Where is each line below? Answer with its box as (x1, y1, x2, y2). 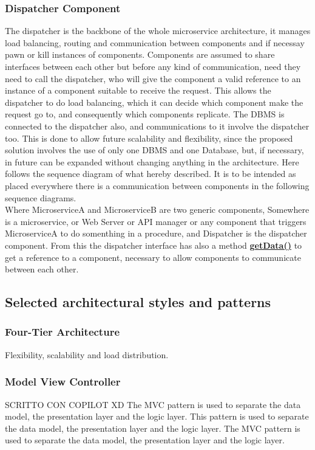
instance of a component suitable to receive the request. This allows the (5, 84, 271, 97)
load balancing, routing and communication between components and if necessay (5, 36, 305, 49)
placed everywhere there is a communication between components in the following (5, 179, 310, 192)
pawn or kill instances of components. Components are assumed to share (5, 48, 275, 61)
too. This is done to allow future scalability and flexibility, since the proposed (5, 131, 293, 144)
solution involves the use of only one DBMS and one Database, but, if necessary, (5, 144, 304, 156)
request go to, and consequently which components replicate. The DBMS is (5, 108, 285, 120)
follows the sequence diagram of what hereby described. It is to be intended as (5, 167, 296, 180)
